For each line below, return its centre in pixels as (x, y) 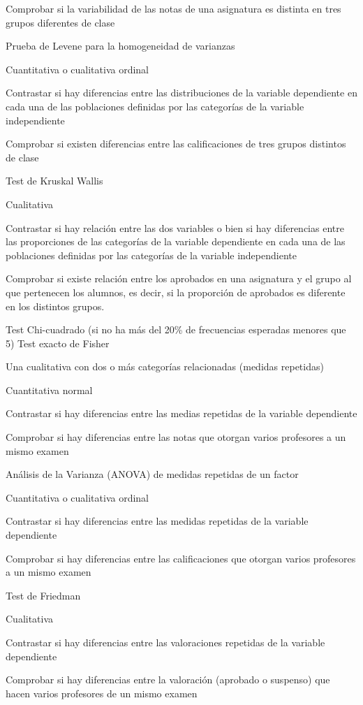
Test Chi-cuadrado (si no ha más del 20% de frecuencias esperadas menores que (176, 329)
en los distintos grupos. (55, 306)
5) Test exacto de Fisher (58, 343)
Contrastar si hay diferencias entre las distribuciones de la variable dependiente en (181, 93)
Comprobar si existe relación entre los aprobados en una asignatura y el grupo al (179, 278)
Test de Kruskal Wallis (54, 181)
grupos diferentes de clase (60, 22)
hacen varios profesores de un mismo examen (102, 693)
